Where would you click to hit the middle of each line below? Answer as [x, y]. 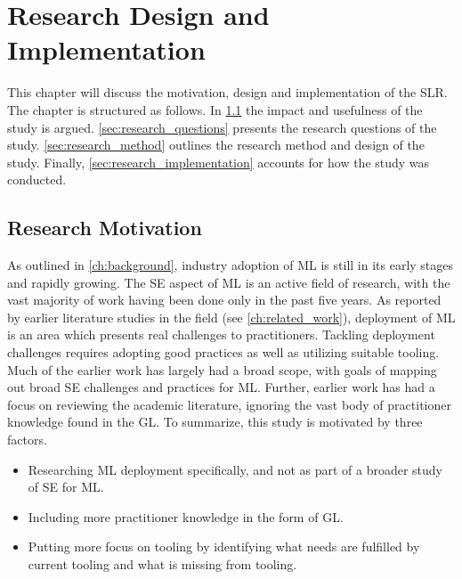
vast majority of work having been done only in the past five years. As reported [224, 300]
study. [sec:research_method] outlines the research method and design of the [216, 145]
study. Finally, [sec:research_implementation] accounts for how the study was [219, 162]
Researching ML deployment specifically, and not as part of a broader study [235, 469]
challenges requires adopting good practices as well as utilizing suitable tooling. [223, 352]
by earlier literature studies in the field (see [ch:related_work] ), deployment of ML [231, 317]
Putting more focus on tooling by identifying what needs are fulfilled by [224, 546]
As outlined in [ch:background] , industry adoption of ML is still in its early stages [231, 265]
